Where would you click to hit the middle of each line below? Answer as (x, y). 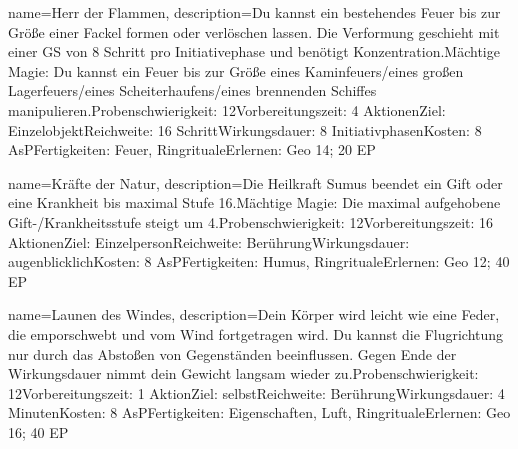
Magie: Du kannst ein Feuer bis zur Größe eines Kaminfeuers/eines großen (236, 70)
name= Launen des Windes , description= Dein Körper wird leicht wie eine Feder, (254, 314)
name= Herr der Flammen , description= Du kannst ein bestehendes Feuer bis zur (254, 12)
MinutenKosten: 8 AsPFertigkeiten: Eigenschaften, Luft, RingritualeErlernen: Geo (259, 412)
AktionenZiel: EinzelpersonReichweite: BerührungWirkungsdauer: (209, 241)
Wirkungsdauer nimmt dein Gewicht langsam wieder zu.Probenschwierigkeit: (243, 373)
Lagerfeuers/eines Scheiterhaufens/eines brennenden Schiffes (192, 90)
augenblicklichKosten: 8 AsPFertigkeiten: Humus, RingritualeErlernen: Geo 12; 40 (259, 261)
